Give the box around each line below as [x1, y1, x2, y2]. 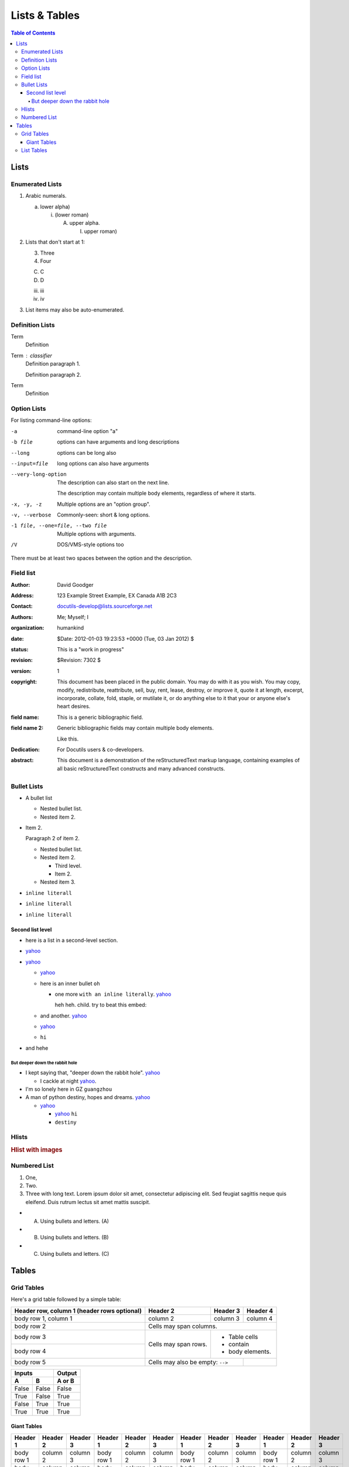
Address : [11, 592, 34, 599]
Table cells [228, 1333, 258, 1341]
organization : [11, 624, 45, 631]
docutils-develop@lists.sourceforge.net [57, 603, 152, 610]
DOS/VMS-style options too [57, 541, 124, 548]
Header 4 [247, 1306, 273, 1314]
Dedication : [11, 746, 40, 753]
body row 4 [14, 1347, 46, 1355]
